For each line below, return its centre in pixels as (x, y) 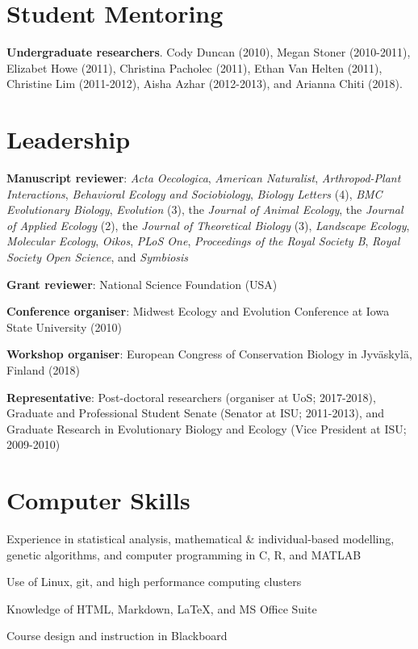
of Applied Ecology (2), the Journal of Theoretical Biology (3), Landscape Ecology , (208, 225)
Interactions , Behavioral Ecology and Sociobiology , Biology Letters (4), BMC (194, 193)
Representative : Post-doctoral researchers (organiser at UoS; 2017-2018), (191, 397)
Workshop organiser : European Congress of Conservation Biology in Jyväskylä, (209, 354)
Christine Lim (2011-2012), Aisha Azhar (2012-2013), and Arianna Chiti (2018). (205, 84)
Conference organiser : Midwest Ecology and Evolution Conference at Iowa (198, 311)
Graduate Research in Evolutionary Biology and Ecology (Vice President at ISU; (207, 428)
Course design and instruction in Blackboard (117, 636)
